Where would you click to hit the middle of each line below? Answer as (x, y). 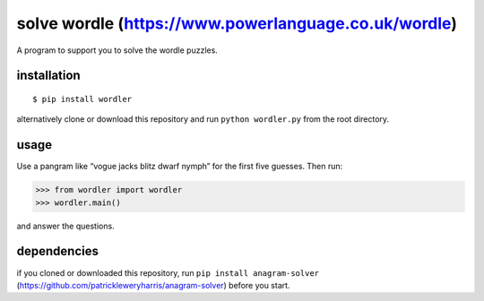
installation (48, 76)
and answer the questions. (66, 226)
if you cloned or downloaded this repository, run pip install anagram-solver (168, 272)
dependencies (57, 251)
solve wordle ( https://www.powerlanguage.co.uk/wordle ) (237, 23)
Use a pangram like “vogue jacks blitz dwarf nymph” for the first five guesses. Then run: (180, 167)
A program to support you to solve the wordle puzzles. (117, 50)
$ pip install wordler (82, 99)
